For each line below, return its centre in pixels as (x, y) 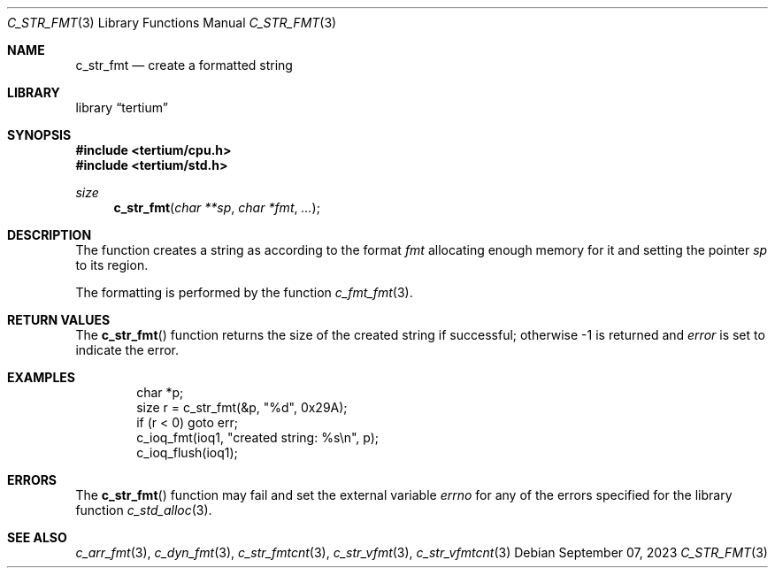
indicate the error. (127, 350)
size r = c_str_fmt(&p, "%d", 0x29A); (242, 407)
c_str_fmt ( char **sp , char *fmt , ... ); (217, 207)
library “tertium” (122, 107)
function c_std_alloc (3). (144, 510)
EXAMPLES (41, 377)
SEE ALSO (37, 537)
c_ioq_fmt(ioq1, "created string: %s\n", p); (258, 437)
